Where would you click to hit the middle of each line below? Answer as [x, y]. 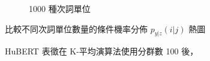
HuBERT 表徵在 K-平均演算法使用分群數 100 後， [102, 51]
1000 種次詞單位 [60, 8]
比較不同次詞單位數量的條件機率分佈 [76, 28]
